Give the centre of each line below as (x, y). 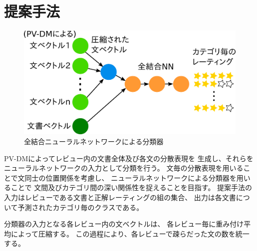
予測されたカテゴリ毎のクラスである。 (81, 207)
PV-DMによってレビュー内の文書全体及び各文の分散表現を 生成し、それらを (129, 158)
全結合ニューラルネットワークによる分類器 (94, 141)
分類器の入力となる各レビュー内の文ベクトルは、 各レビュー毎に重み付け (124, 224)
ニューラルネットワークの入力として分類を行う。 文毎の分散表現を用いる (124, 168)
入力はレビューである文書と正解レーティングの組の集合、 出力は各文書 (120, 197)
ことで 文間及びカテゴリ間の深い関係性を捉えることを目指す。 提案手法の (131, 187)
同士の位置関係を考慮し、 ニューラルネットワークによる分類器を (130, 177)
